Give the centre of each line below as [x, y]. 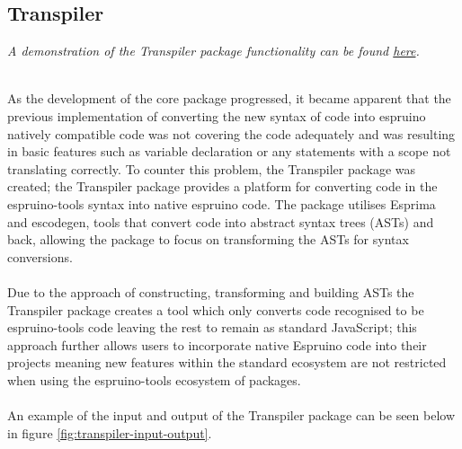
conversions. [40, 256]
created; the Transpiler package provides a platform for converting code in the [222, 186]
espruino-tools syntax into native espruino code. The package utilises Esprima [222, 203]
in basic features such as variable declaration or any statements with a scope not [229, 151]
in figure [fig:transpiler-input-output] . [110, 432]
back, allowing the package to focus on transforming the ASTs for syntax [208, 239]
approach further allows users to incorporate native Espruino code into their [217, 344]
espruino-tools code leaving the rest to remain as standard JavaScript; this [212, 327]
